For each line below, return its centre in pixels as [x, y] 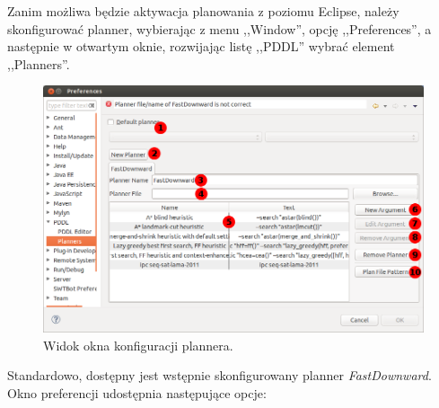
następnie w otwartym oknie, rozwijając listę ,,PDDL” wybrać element [201, 46]
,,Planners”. [39, 63]
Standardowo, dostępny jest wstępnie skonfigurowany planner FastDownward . [219, 375]
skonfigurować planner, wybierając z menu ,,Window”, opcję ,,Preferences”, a [219, 28]
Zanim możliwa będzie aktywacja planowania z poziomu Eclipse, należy [203, 11]
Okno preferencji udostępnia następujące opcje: [137, 393]
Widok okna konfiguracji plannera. [138, 345]
